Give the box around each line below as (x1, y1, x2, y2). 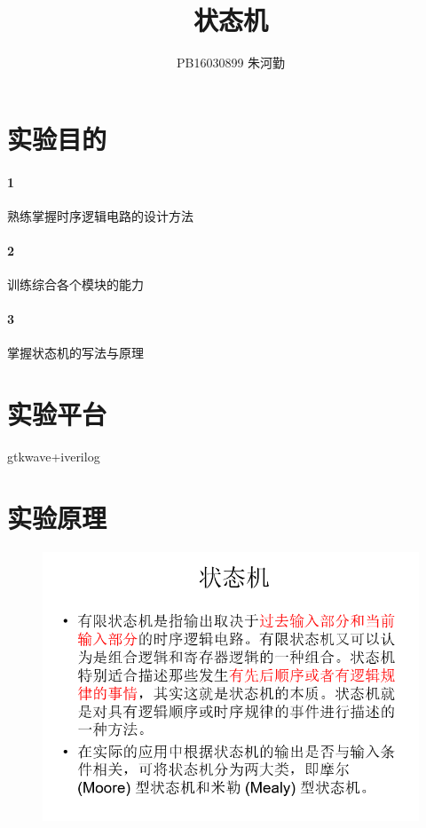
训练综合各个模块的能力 (7, 275, 144, 294)
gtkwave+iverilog (7, 447, 100, 466)
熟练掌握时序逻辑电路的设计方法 (7, 206, 193, 225)
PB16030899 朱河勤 (176, 53, 286, 72)
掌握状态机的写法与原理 (7, 343, 144, 362)
